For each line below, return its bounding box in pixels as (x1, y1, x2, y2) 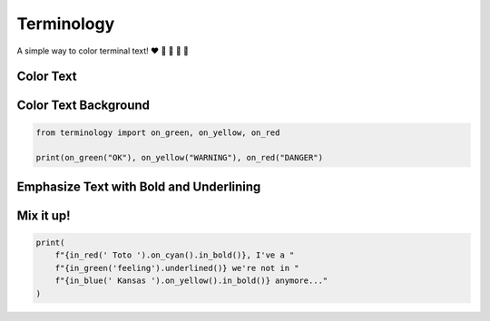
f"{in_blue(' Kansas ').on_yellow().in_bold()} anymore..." (54, 276, 328, 286)
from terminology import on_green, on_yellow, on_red (35, 127, 280, 138)
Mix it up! (16, 208, 72, 223)
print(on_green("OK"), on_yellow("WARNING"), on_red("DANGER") (35, 152, 324, 163)
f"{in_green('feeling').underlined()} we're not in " (54, 263, 299, 273)
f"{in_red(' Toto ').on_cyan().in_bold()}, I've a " (54, 250, 295, 260)
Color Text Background (16, 98, 150, 113)
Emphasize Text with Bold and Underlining (16, 179, 261, 194)
